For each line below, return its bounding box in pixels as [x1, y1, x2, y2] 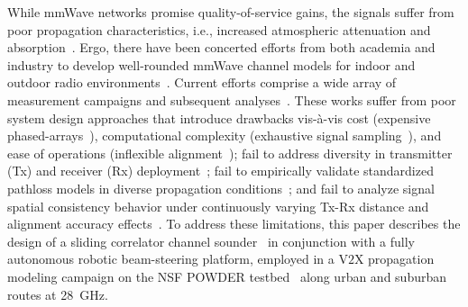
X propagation [353, 249, 435, 268]
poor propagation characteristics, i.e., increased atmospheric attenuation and [7, 20, 431, 39]
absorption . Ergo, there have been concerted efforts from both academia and [7, 38, 436, 57]
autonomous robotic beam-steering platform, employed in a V [7, 249, 348, 268]
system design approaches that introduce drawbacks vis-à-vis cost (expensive [7, 108, 431, 127]
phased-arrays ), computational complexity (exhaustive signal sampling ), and [7, 126, 442, 145]
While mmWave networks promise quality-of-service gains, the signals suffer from [7, 3, 454, 21]
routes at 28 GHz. [7, 284, 108, 303]
